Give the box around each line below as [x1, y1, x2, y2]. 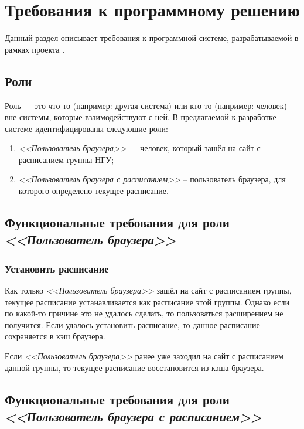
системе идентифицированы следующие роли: [5, 122, 168, 134]
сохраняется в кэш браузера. [5, 330, 105, 342]
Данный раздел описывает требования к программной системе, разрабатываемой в [5, 32, 299, 44]
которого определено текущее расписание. [18, 185, 169, 197]
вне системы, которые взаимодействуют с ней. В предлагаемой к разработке [5, 111, 276, 123]
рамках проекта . [5, 43, 65, 55]
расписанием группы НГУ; [18, 153, 114, 165]
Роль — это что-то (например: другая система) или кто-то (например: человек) [5, 99, 287, 111]
